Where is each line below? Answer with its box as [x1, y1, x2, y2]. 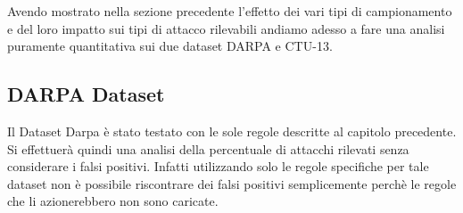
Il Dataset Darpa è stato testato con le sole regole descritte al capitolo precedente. [7, 121, 457, 140]
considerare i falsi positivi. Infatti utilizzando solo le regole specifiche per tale [7, 157, 429, 176]
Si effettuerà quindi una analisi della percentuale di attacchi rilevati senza [7, 139, 409, 158]
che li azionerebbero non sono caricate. [7, 192, 219, 210]
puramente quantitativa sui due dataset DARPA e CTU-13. [7, 37, 333, 55]
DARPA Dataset [7, 80, 165, 108]
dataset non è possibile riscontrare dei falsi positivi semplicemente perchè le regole [7, 174, 457, 193]
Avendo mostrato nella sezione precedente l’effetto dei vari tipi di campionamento [7, 2, 452, 20]
